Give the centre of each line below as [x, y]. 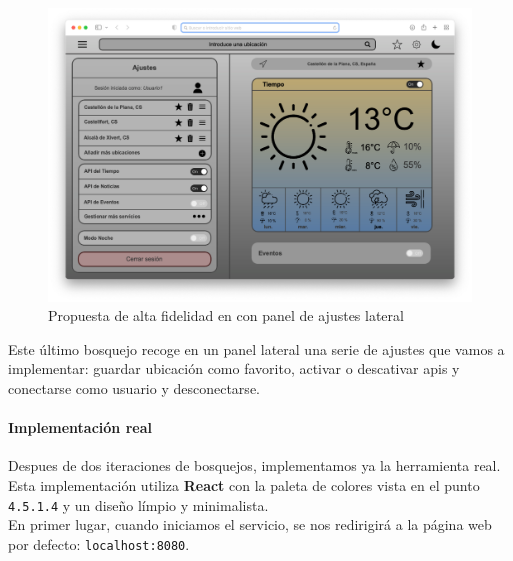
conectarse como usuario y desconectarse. [134, 387]
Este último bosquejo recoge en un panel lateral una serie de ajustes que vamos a [256, 348]
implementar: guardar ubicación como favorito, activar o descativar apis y [234, 368]
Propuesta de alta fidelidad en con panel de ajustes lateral [226, 315]
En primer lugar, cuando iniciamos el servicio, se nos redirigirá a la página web [250, 524]
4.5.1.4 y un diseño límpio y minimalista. [138, 504]
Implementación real [80, 427]
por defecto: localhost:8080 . [99, 543]
